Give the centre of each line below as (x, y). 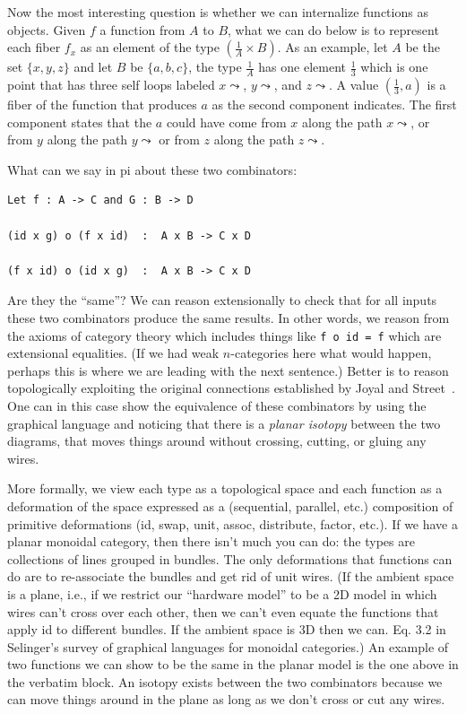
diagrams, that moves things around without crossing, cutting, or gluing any (217, 441)
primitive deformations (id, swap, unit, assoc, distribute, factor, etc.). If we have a (233, 523)
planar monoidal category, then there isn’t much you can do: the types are (211, 541)
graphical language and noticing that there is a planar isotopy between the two (224, 423)
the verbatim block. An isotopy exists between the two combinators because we (225, 681)
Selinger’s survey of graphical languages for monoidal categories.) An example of (228, 646)
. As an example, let (332, 47)
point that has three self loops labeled (111, 85)
